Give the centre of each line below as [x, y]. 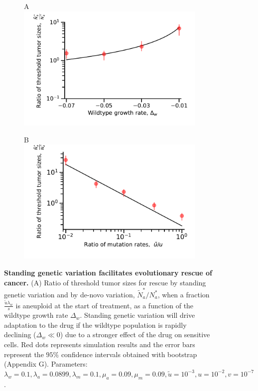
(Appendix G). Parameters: [46, 364]
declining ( [20, 334]
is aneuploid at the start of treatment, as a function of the [105, 305]
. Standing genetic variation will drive [137, 315]
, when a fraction [184, 294]
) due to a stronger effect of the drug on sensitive [135, 334]
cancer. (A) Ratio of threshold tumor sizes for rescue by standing [105, 282]
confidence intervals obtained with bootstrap [129, 354]
